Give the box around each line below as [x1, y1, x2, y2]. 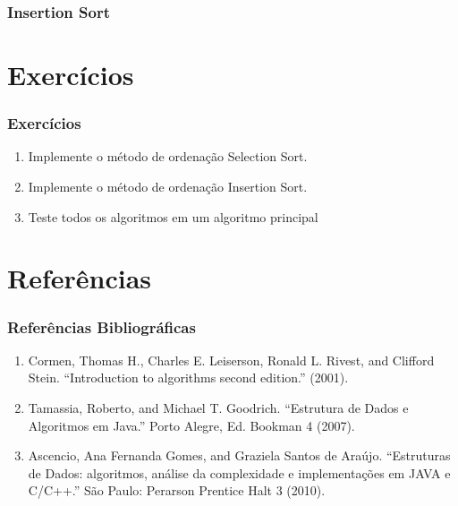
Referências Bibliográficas [7, 315, 196, 338]
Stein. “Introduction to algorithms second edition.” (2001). [28, 368, 349, 387]
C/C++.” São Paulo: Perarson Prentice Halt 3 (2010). [28, 481, 326, 500]
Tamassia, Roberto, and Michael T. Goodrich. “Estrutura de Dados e [28, 399, 409, 416]
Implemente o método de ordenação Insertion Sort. [28, 177, 308, 196]
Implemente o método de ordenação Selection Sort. [28, 147, 308, 166]
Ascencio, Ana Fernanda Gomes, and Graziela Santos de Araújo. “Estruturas [28, 446, 451, 465]
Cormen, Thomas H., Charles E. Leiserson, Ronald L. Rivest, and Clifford [28, 350, 435, 369]
